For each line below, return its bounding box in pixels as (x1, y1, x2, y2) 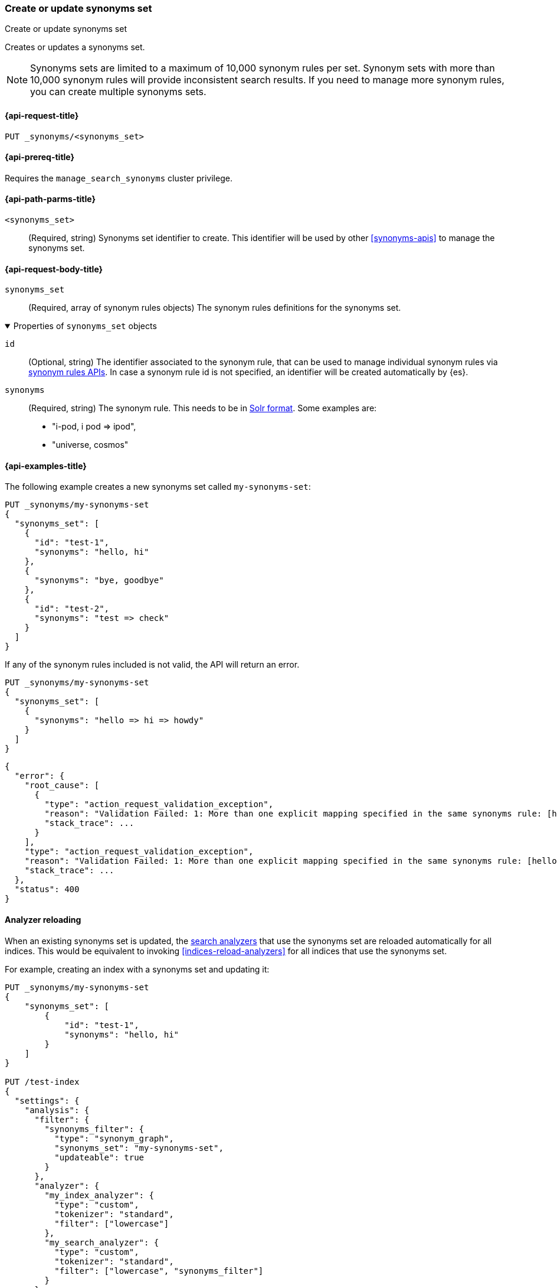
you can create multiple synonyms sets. (30, 86, 207, 98)
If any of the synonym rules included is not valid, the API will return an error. (5, 659, 300, 670)
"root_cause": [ (24, 780, 100, 791)
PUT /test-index (5, 1076, 80, 1087)
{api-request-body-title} (5, 264, 103, 274)
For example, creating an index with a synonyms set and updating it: (5, 964, 270, 974)
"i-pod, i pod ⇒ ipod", (52, 421, 136, 432)
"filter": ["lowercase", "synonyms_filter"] (54, 1266, 264, 1276)
